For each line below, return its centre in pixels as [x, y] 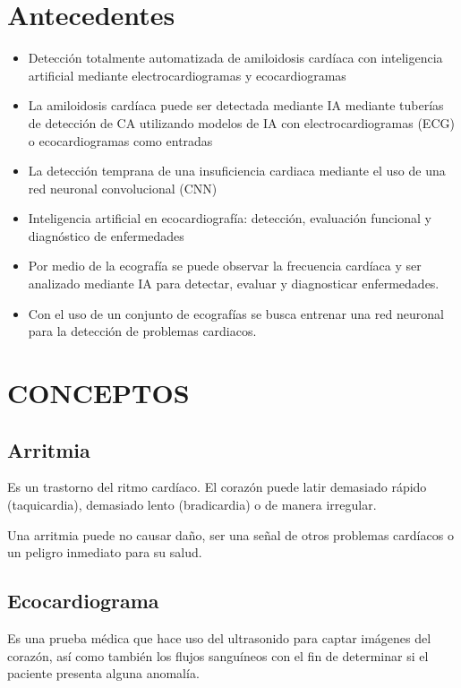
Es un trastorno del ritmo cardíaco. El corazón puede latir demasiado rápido [217, 487]
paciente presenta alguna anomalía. [103, 673]
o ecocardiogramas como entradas [120, 140]
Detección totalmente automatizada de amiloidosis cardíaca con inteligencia [235, 58]
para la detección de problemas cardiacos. [142, 331]
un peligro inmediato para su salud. [105, 552]
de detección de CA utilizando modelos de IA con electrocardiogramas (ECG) [241, 122]
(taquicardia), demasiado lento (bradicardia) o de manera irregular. [192, 505]
